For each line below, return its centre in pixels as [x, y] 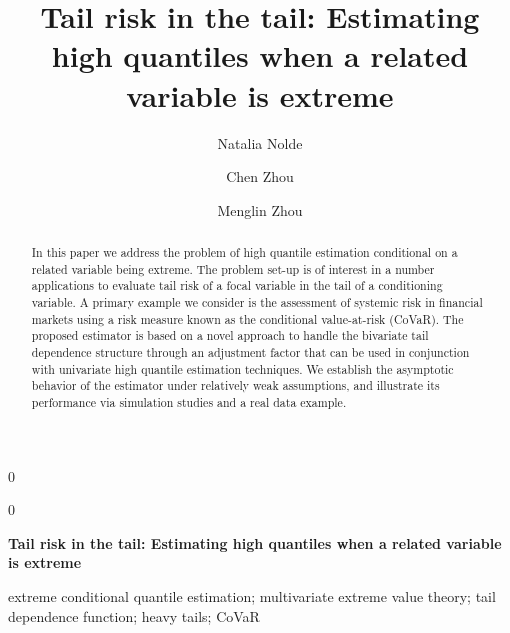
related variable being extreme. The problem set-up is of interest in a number [233, 268]
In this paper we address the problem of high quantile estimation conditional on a [244, 252]
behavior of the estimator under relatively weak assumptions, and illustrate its [235, 385]
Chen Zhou [260, 176]
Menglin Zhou [260, 209]
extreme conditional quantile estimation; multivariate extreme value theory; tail [252, 596]
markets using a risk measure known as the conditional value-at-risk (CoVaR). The [247, 318]
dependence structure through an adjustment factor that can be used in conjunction [250, 352]
